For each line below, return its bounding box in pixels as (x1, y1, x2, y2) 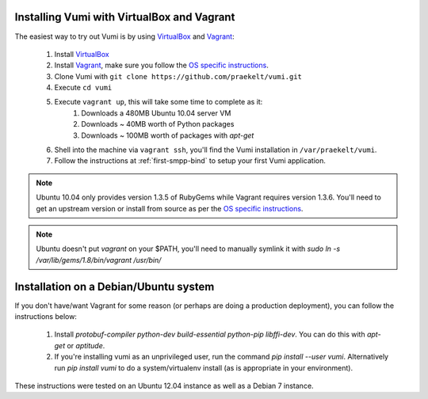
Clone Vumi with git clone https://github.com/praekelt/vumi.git (54, 71, 303, 81)
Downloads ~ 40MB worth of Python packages (81, 120, 235, 129)
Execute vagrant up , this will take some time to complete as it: (54, 97, 263, 107)
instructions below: (14, 312, 77, 321)
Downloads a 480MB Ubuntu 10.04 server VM (81, 108, 231, 118)
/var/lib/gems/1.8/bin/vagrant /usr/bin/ (36, 255, 162, 264)
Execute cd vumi (54, 83, 113, 93)
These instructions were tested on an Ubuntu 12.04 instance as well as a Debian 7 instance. (14, 381, 314, 391)
